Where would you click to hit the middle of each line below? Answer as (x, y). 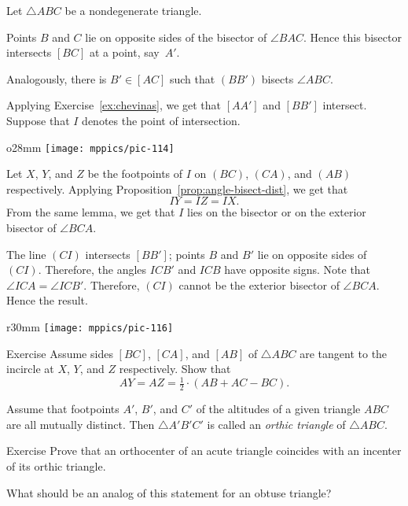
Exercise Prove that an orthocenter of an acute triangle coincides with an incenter (204, 451)
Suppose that (38, 120)
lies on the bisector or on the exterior (277, 212)
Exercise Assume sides (60, 353)
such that (192, 78)
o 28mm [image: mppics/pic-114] (90, 147)
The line (26, 254)
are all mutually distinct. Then (81, 424)
